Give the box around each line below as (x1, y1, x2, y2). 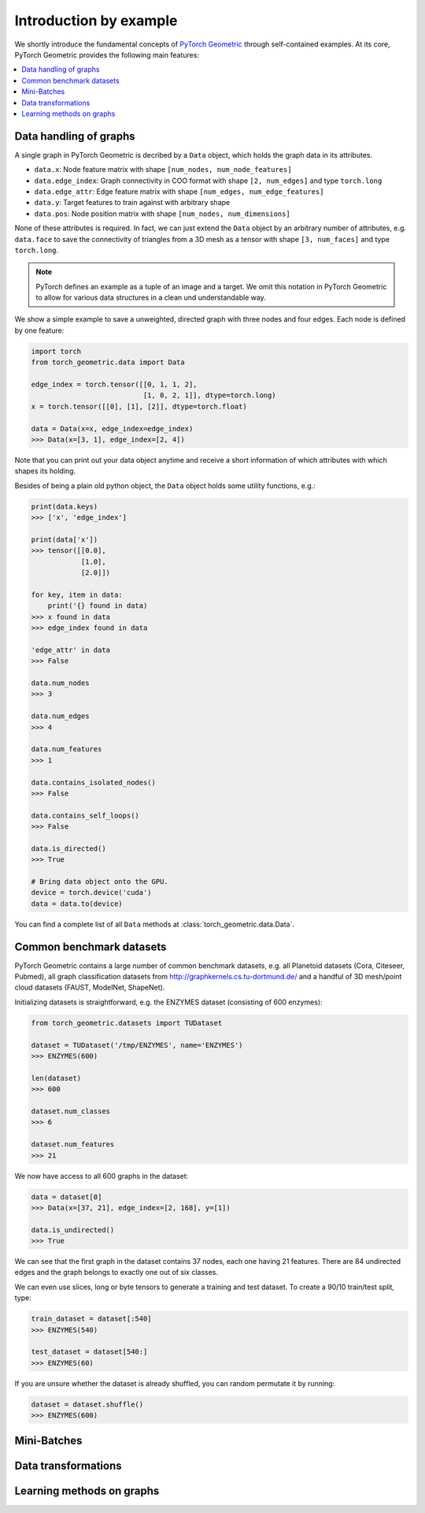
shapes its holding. (14, 466, 76, 476)
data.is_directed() (31, 844, 106, 853)
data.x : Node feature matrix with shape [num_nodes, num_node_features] (34, 165, 292, 174)
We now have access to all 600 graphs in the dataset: (14, 1171, 189, 1180)
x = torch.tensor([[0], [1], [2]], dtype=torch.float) (31, 402, 247, 411)
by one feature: (14, 326, 65, 335)
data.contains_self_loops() (31, 811, 139, 820)
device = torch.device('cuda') (31, 888, 153, 897)
